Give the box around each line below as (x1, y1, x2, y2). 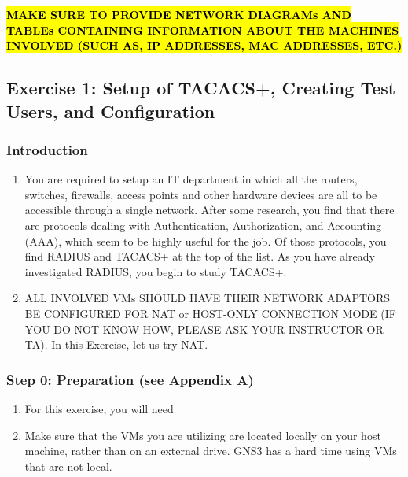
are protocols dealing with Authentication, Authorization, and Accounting (24, 216, 382, 233)
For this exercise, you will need (24, 400, 174, 416)
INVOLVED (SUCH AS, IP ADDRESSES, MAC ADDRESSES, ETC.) (6, 37, 402, 54)
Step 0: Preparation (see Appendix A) (6, 369, 254, 389)
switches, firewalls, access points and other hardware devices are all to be (24, 186, 377, 202)
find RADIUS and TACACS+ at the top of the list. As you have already (24, 248, 375, 264)
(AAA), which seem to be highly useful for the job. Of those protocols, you (24, 232, 387, 249)
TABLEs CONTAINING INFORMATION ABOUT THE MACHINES (6, 21, 399, 38)
